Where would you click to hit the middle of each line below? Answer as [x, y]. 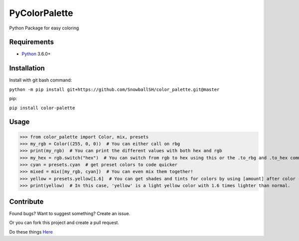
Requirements [32, 42]
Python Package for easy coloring [44, 28]
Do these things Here [31, 232]
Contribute [26, 201]
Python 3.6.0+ [36, 54]
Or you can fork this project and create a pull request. [64, 223]
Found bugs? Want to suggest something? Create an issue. [70, 213]
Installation [27, 68]
